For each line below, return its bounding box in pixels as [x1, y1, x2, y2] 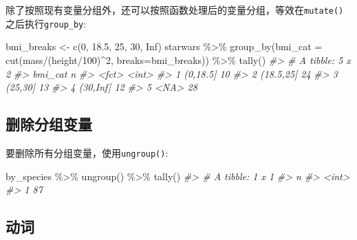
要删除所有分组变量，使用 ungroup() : [6, 145, 169, 160]
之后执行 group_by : [6, 16, 87, 30]
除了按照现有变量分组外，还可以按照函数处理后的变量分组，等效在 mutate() [6, 3, 344, 17]
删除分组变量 [6, 113, 92, 135]
